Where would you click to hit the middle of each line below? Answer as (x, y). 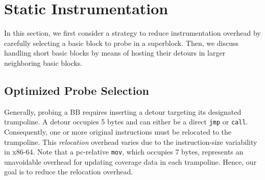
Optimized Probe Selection (77, 90)
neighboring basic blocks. (43, 62)
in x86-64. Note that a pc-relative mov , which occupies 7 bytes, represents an (124, 152)
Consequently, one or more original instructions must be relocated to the (118, 131)
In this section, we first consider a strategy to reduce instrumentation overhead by (132, 33)
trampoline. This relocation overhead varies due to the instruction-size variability (131, 142)
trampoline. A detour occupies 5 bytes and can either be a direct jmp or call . (126, 122)
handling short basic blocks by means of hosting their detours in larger (115, 53)
